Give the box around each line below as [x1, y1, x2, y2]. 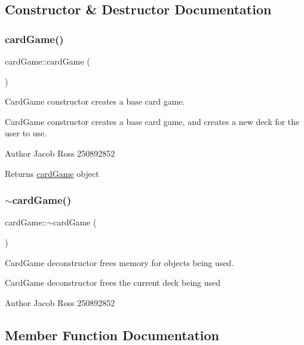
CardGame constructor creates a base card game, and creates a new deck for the [5, 115, 300, 127]
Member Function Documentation [5, 325, 220, 344]
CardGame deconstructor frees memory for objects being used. [5, 256, 234, 268]
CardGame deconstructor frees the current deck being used [5, 276, 221, 289]
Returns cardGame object [5, 167, 99, 179]
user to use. [5, 127, 47, 139]
